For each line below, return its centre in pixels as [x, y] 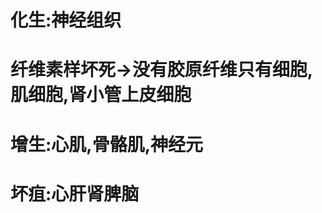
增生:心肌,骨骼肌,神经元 [107, 144]
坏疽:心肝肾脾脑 [75, 193]
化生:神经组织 [66, 20]
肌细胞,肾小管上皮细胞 [101, 95]
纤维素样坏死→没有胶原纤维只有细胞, [162, 70]
